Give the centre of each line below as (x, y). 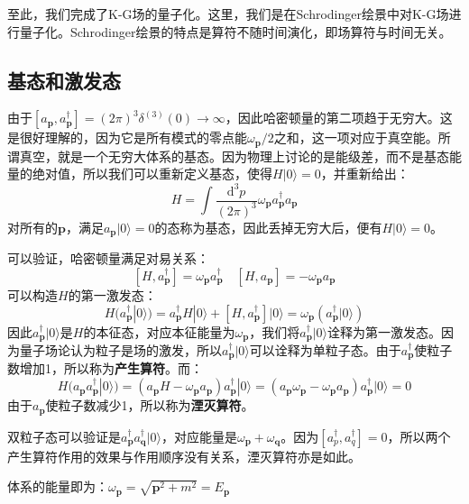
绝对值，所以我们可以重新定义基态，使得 (152, 174)
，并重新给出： (365, 174)
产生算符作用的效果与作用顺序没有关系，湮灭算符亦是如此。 (184, 456)
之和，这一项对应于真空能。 (356, 137)
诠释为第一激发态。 (385, 331)
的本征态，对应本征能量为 (159, 331)
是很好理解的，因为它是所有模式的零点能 (127, 137)
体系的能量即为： (58, 486)
